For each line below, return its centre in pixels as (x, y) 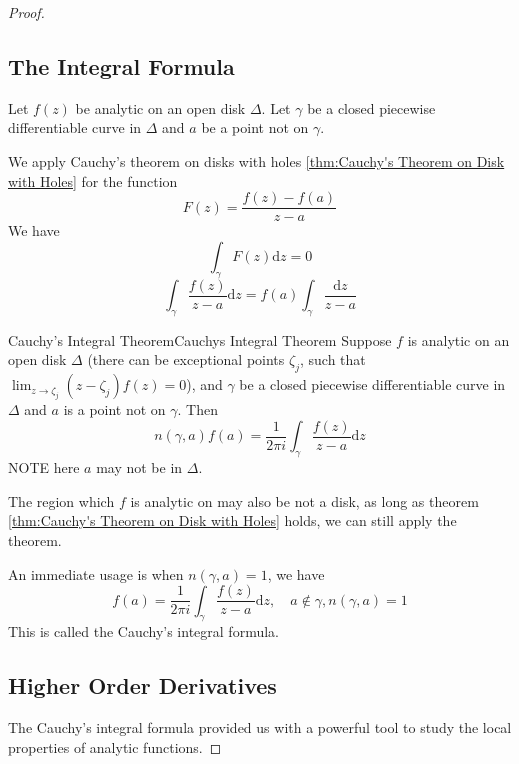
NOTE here (44, 467)
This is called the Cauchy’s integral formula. (143, 631)
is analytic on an (458, 339)
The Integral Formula (121, 65)
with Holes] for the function (93, 180)
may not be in (139, 467)
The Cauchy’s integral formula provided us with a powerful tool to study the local (260, 727)
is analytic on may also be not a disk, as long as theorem (304, 500)
